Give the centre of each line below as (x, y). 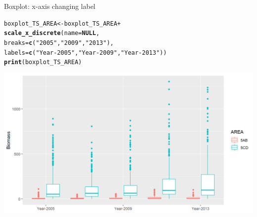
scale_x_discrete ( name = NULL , (52, 33)
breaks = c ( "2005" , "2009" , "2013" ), (59, 43)
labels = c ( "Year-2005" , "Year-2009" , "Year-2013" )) (86, 53)
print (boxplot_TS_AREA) (43, 62)
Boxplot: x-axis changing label (50, 6)
